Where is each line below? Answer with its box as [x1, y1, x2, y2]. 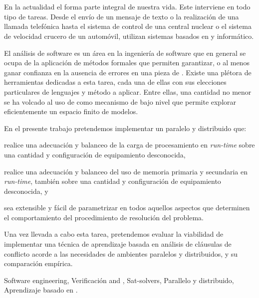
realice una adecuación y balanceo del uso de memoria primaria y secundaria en [4, 166, 248, 176]
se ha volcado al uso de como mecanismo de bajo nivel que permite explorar [4, 96, 237, 107]
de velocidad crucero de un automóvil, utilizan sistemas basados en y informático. [4, 30, 254, 41]
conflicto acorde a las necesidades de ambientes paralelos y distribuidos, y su [4, 248, 238, 259]
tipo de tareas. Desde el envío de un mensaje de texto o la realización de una [4, 11, 239, 21]
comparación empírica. [4, 258, 73, 269]
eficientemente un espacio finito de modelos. [4, 106, 138, 117]
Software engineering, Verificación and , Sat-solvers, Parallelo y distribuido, [4, 275, 234, 285]
